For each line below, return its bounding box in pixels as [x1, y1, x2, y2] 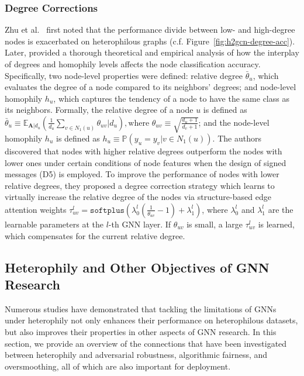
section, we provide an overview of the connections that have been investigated [5, 337, 287, 349]
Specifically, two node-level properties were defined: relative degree [5, 69, 243, 81]
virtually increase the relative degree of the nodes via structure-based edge [5, 191, 271, 203]
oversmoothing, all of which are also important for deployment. [5, 360, 231, 372]
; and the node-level [198, 116, 270, 128]
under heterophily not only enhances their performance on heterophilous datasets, [5, 314, 298, 326]
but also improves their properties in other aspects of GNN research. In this [5, 325, 277, 337]
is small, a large [186, 218, 243, 230]
